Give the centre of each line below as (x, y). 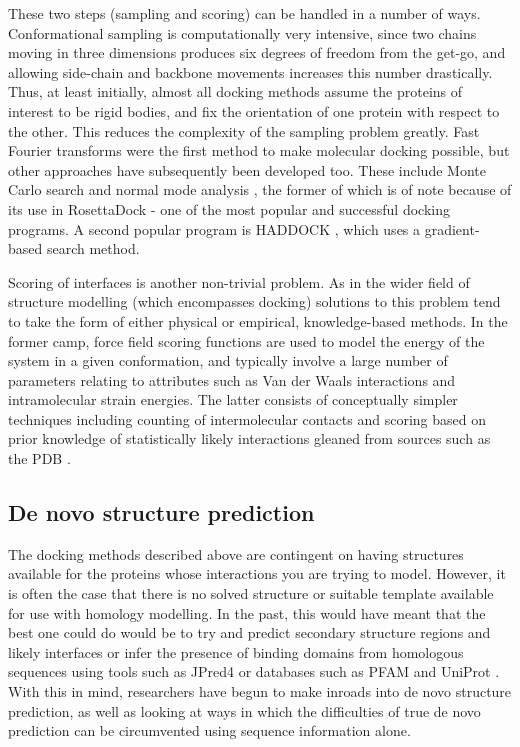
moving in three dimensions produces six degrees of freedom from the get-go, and (257, 52)
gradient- (452, 228)
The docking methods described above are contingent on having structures (236, 553)
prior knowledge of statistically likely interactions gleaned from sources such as (249, 438)
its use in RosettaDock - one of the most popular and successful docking (229, 208)
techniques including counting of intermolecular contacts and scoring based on (247, 418)
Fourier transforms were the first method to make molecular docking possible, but (259, 150)
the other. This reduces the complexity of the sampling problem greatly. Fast (244, 130)
